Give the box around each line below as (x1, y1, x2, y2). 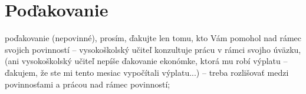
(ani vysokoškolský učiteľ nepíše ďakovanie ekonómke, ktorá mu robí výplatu (5, 55, 281, 67)
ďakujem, (5, 66, 38, 78)
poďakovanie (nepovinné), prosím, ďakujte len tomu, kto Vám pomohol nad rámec (5, 32, 302, 44)
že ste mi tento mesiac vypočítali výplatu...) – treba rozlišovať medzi (40, 66, 289, 78)
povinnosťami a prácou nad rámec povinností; (5, 78, 170, 90)
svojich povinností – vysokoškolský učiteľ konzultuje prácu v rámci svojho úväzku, (5, 43, 301, 55)
